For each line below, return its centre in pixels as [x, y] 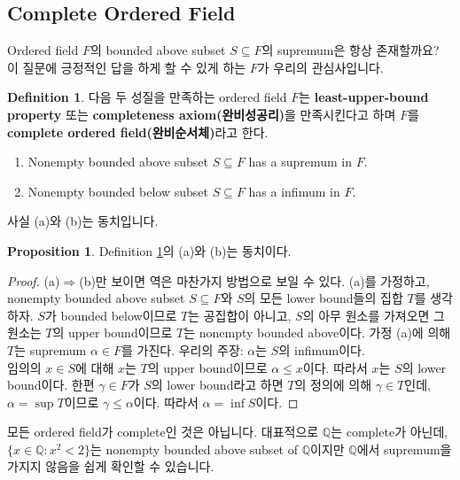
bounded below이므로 [119, 315]
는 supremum [51, 349]
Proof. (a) [34, 280]
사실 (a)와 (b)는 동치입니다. [83, 221]
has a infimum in [294, 191]
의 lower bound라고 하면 [217, 385]
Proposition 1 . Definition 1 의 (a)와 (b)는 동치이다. [149, 250]
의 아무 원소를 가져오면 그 [374, 315]
